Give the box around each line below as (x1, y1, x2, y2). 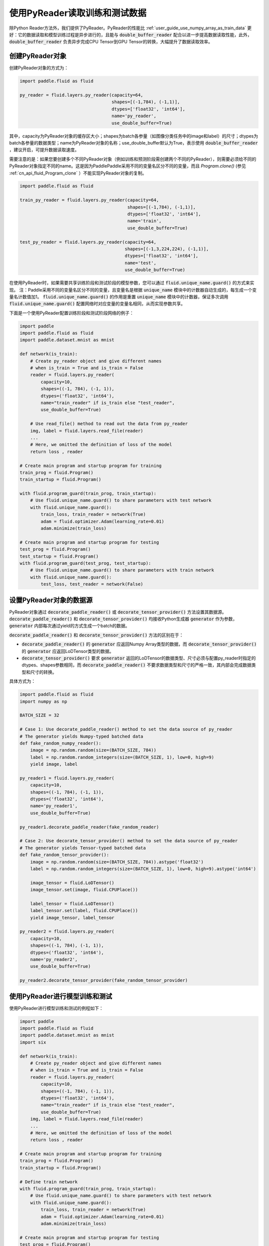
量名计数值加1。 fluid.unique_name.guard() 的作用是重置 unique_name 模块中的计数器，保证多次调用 (9, 294, 229, 300)
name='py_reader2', (30, 957, 78, 962)
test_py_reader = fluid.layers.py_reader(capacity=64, (19, 239, 156, 245)
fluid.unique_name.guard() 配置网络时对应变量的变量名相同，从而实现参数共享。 (9, 301, 185, 307)
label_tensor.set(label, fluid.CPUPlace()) (30, 908, 138, 914)
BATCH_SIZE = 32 (19, 713, 60, 718)
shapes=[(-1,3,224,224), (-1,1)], (125, 246, 209, 252)
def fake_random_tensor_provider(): (19, 852, 110, 858)
